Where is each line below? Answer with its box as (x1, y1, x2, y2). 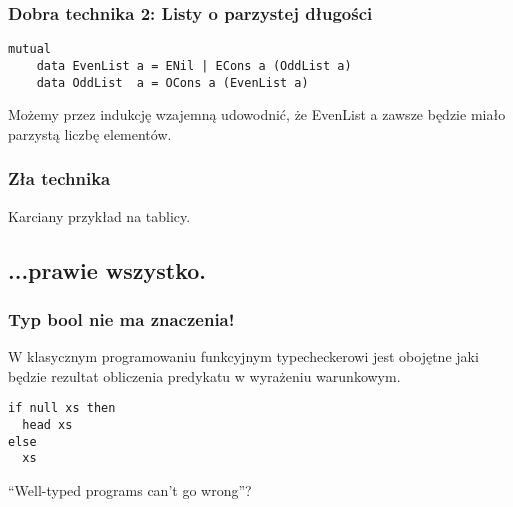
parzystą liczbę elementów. (8, 123, 172, 144)
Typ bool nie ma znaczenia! (8, 306, 235, 331)
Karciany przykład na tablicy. (8, 205, 191, 226)
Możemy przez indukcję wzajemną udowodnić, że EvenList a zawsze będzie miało (8, 104, 506, 125)
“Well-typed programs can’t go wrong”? (8, 480, 252, 500)
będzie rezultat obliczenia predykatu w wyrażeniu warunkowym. (8, 365, 401, 386)
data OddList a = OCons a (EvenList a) (36, 75, 309, 90)
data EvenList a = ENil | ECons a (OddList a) (36, 58, 352, 73)
